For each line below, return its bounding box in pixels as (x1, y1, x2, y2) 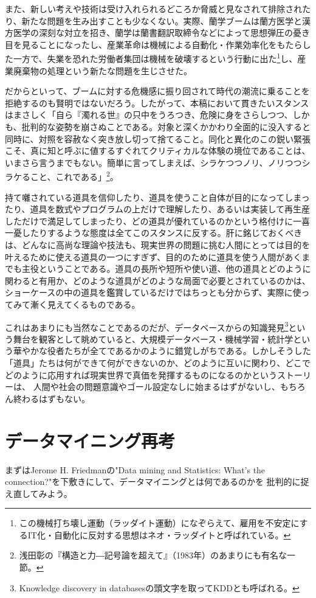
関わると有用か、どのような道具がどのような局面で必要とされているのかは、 (5, 274, 311, 287)
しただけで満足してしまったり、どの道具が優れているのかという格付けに (5, 214, 294, 227)
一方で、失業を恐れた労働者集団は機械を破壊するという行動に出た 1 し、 (13, 50, 298, 65)
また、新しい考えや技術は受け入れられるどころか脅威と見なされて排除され (5, 2, 303, 15)
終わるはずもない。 (13, 392, 90, 405)
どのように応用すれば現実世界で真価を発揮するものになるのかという (5, 368, 277, 381)
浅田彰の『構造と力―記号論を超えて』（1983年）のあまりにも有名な (19, 549, 287, 561)
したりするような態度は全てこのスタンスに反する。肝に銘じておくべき (21, 226, 303, 239)
